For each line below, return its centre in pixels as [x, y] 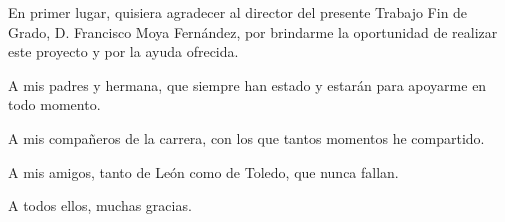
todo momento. [54, 104]
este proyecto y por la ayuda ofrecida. [123, 51]
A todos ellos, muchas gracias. [100, 205]
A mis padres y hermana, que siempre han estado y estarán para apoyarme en [247, 84]
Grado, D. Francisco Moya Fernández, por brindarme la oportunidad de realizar [253, 31]
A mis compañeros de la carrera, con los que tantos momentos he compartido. [246, 137]
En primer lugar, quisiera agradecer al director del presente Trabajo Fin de [238, 12]
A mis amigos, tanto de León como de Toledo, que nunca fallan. [203, 171]
